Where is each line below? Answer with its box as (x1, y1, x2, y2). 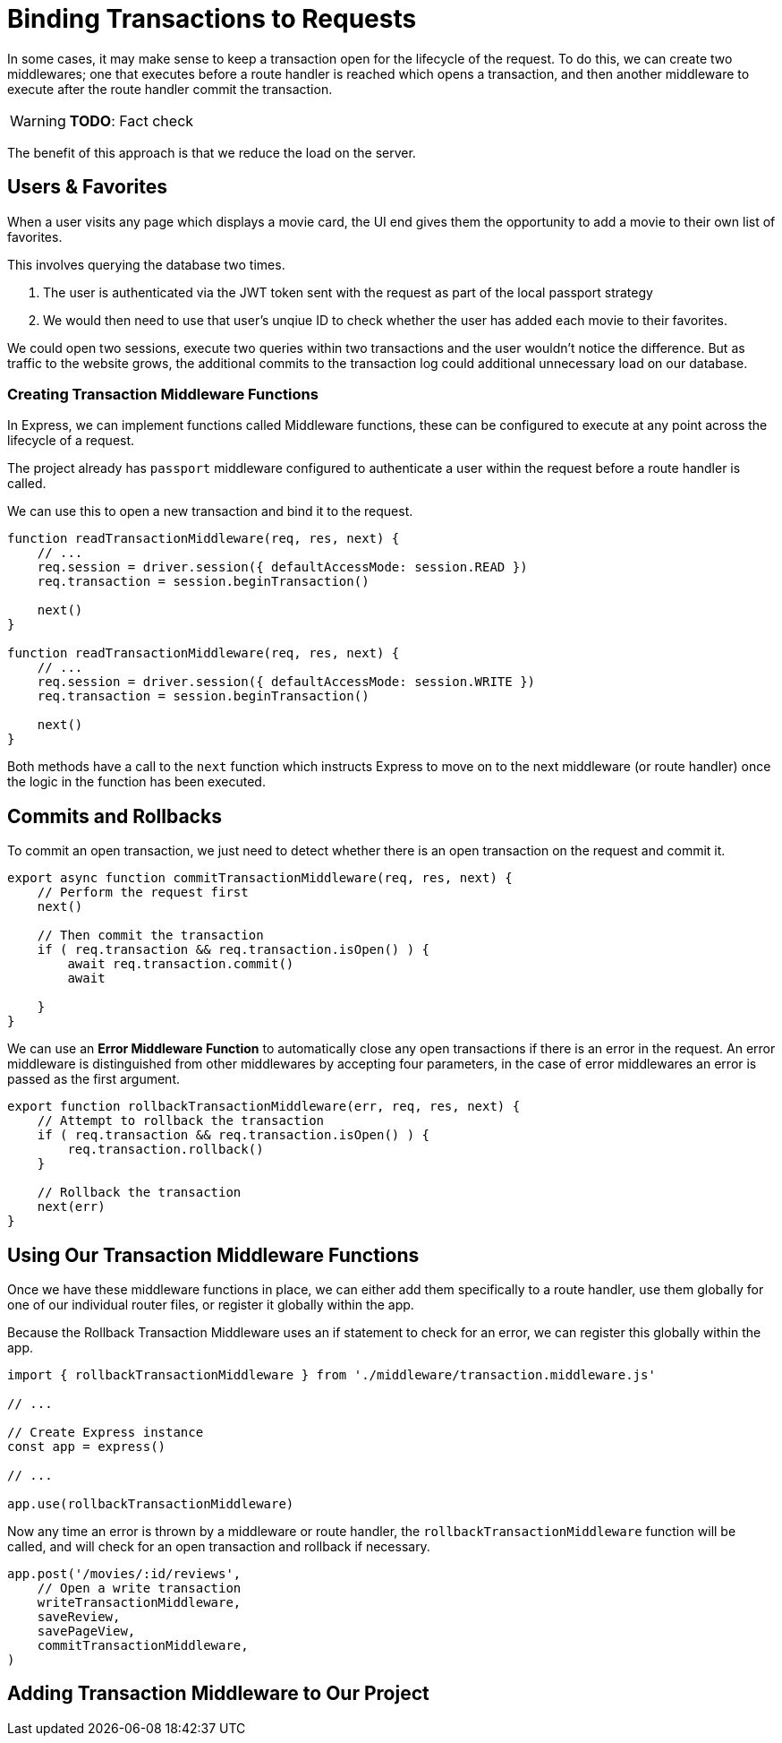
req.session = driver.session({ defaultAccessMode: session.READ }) (37, 560, 528, 575)
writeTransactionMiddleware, (37, 1595, 242, 1610)
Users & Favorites (7, 176, 168, 199)
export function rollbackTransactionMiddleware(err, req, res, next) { (7, 1099, 521, 1114)
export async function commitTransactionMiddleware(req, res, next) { (7, 871, 513, 886)
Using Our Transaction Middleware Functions (7, 1243, 420, 1266)
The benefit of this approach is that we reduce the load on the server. (7, 144, 416, 160)
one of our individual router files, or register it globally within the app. (7, 1297, 414, 1313)
